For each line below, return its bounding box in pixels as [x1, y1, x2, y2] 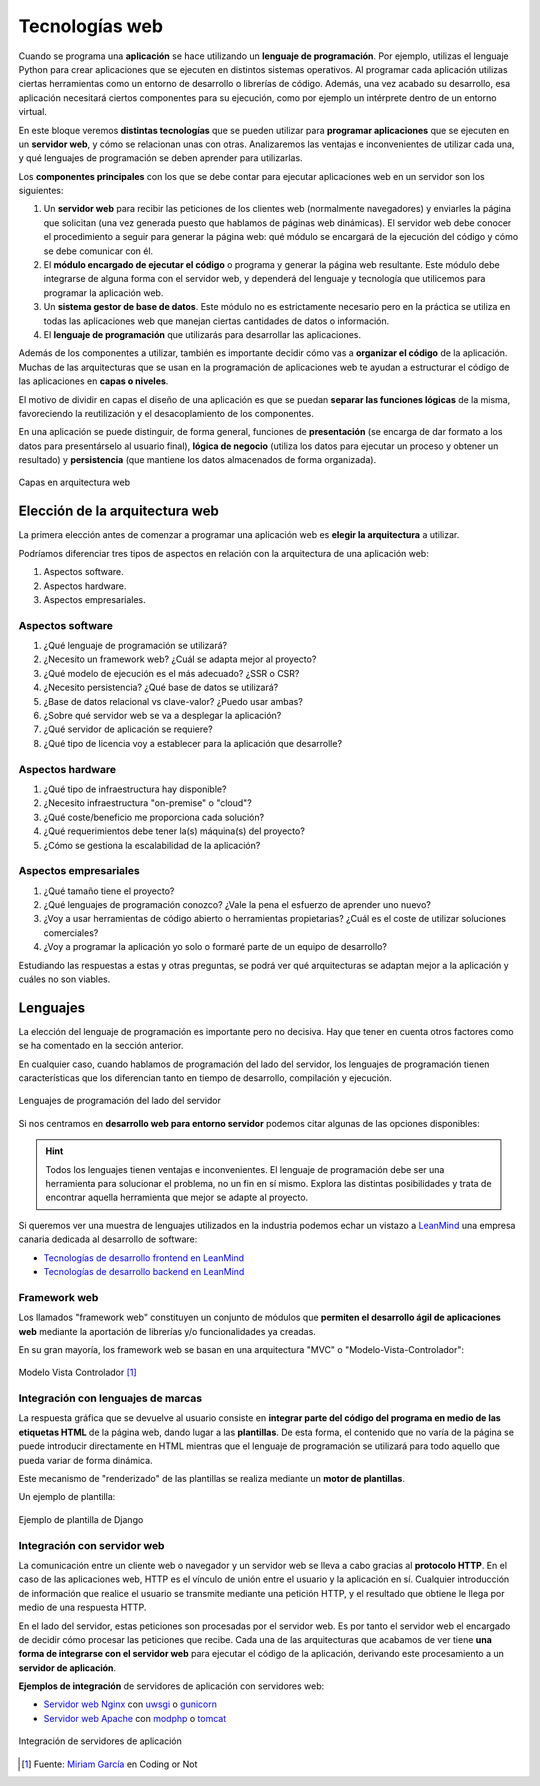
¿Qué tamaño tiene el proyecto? [43, 885, 175, 897]
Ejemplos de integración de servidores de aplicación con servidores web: [18, 1680, 325, 1692]
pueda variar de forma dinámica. [18, 1454, 154, 1466]
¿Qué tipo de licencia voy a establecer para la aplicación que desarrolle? [43, 737, 343, 749]
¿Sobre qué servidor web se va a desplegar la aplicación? [43, 710, 282, 722]
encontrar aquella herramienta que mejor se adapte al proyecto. [45, 1191, 309, 1204]
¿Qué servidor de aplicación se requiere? [43, 723, 214, 735]
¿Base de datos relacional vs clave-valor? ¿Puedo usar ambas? [43, 695, 304, 707]
